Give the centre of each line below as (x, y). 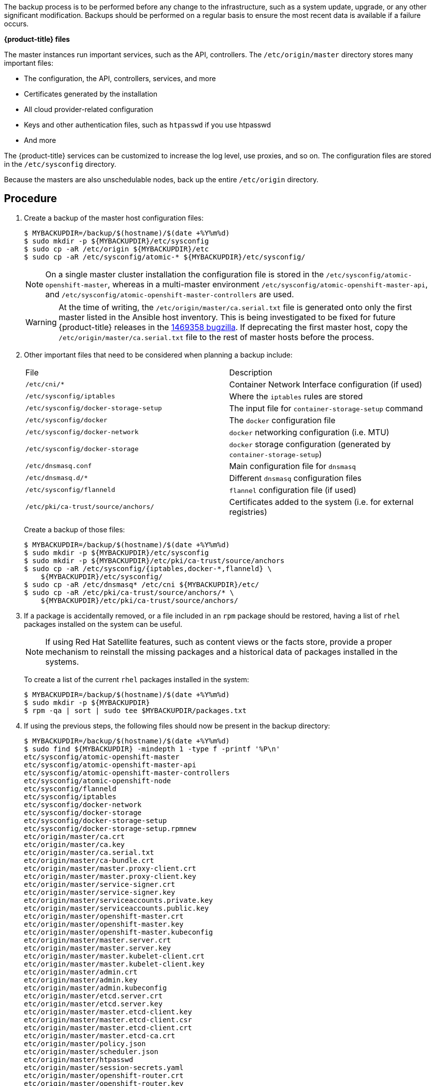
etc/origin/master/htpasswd (79, 1059)
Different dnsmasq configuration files (295, 478)
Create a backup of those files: (74, 529)
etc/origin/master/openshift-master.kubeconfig (119, 932)
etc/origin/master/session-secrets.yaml (104, 1067)
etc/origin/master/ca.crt (74, 836)
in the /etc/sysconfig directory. (60, 164)
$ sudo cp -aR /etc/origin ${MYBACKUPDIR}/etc (116, 249)
